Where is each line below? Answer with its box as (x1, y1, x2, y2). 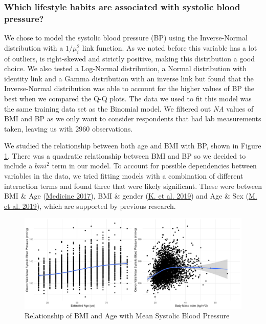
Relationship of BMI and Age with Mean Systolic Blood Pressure (25, 310, 230, 321)
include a (4, 160, 33, 171)
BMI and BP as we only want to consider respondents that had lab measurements (4, 113, 261, 124)
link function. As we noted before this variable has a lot (82, 42, 257, 53)
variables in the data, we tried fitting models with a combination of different (4, 170, 243, 181)
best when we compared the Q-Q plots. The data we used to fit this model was (4, 93, 252, 103)
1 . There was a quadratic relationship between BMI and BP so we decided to (4, 150, 246, 161)
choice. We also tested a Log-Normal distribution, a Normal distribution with (4, 63, 247, 74)
